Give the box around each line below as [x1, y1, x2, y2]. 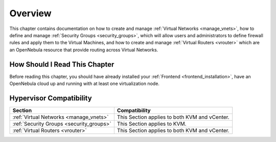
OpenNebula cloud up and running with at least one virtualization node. [9, 80, 159, 87]
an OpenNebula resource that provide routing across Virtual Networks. [9, 46, 158, 53]
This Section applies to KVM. [117, 120, 187, 127]
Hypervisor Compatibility [9, 94, 92, 102]
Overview [9, 8, 52, 19]
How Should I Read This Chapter [9, 60, 114, 69]
